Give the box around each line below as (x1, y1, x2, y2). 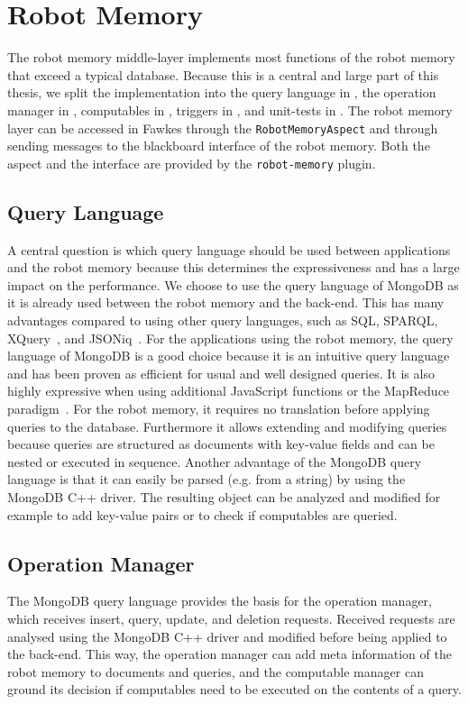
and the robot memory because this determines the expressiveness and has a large (7, 258, 460, 277)
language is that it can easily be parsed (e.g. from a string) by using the (7, 470, 406, 489)
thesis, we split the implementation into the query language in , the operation (7, 83, 436, 102)
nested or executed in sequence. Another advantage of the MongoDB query (7, 452, 422, 471)
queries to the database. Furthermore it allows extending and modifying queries (7, 416, 447, 435)
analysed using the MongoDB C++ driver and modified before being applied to (7, 626, 447, 645)
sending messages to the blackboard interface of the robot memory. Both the (7, 136, 430, 155)
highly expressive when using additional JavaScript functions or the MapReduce (7, 381, 450, 400)
